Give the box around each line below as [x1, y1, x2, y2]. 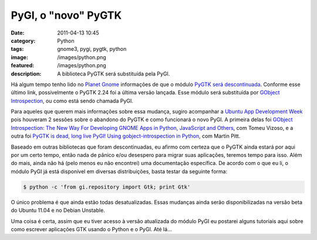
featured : [11, 62, 35, 69]
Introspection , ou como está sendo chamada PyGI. [11, 97, 133, 104]
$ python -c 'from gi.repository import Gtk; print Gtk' [23, 183, 191, 190]
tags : [11, 46, 24, 53]
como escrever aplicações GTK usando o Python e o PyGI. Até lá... [11, 225, 173, 232]
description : [11, 70, 42, 77]
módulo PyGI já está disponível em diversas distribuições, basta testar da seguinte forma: [11, 167, 228, 175]
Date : [11, 29, 25, 36]
